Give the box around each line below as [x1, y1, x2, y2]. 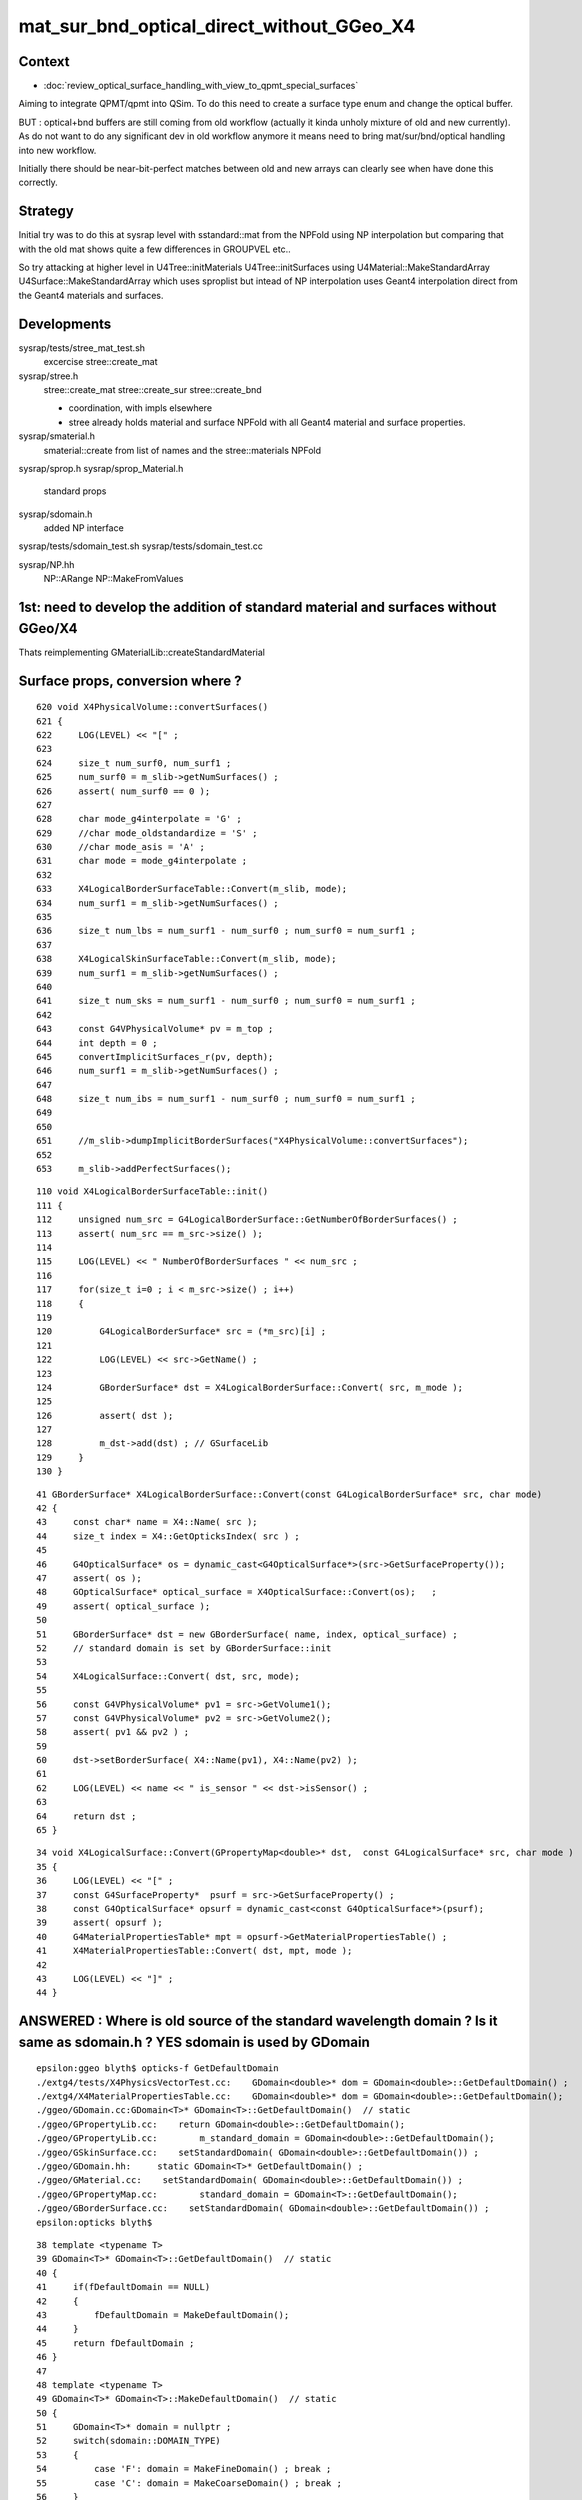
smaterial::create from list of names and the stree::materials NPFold [43, 444, 322, 456]
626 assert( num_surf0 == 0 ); [36, 785, 211, 797]
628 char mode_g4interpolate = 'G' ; [36, 813, 242, 825]
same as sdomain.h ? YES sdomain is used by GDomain [18, 2033, 370, 2050]
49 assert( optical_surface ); [36, 1600, 211, 1612]
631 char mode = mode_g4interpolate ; [36, 855, 248, 867]
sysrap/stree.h [18, 370, 79, 382]
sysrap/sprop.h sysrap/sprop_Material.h [18, 462, 184, 474]
